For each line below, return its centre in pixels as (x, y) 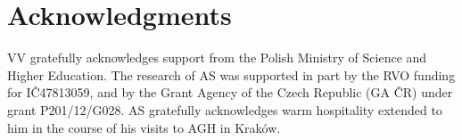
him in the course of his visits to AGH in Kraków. (144, 127)
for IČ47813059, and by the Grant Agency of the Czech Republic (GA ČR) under (230, 92)
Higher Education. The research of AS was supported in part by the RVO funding (231, 74)
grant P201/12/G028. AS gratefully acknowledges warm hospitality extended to (225, 109)
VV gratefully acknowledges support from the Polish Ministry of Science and (217, 58)
